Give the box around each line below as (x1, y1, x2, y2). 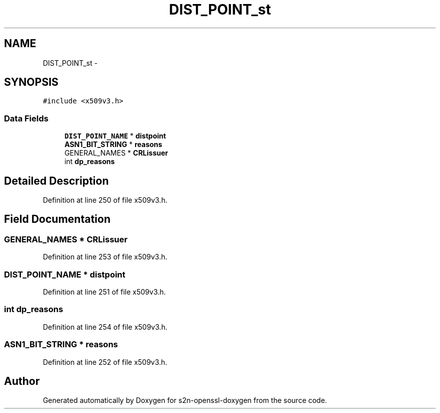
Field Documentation (4, 213, 111, 226)
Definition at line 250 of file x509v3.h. (43, 196, 168, 205)
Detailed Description (4, 174, 109, 187)
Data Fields (4, 113, 49, 123)
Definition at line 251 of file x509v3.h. (43, 288, 166, 296)
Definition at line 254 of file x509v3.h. (43, 322, 168, 331)
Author (4, 374, 40, 387)
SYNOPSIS (4, 76, 59, 89)
